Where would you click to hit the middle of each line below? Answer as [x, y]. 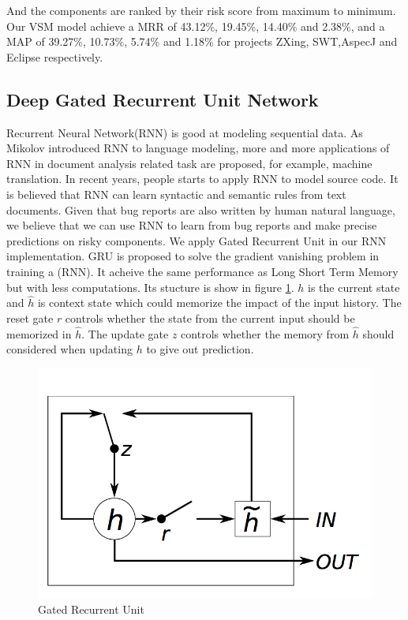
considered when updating [69, 349]
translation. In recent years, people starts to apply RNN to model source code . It [202, 179]
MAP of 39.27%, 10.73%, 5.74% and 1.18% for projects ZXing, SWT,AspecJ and [202, 41]
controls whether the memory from [265, 333]
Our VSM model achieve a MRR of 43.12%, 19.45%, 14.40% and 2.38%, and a [196, 26]
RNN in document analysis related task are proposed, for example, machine [189, 163]
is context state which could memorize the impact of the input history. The [219, 303]
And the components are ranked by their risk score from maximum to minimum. [201, 10]
